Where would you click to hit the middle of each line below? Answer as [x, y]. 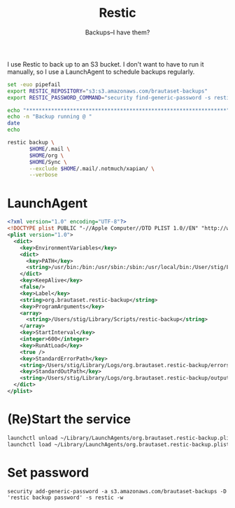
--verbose [43, 175]
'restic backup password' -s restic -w [65, 497]
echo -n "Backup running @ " [50, 117]
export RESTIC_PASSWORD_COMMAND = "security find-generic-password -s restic [120, 97]
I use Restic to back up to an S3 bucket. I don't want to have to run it [106, 64]
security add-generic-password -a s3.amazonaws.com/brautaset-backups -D [117, 491]
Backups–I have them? [117, 32]
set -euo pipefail [34, 84]
